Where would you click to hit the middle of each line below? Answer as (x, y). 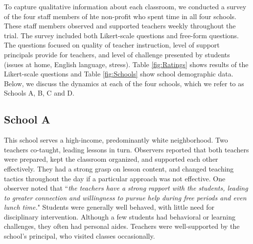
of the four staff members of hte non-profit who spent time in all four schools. (120, 16)
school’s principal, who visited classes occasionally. (80, 236)
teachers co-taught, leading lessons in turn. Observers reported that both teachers (126, 149)
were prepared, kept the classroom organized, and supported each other (111, 159)
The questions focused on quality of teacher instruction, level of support (112, 45)
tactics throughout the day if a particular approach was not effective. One (115, 178)
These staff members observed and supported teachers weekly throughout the (120, 26)
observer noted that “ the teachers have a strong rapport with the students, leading (126, 188)
